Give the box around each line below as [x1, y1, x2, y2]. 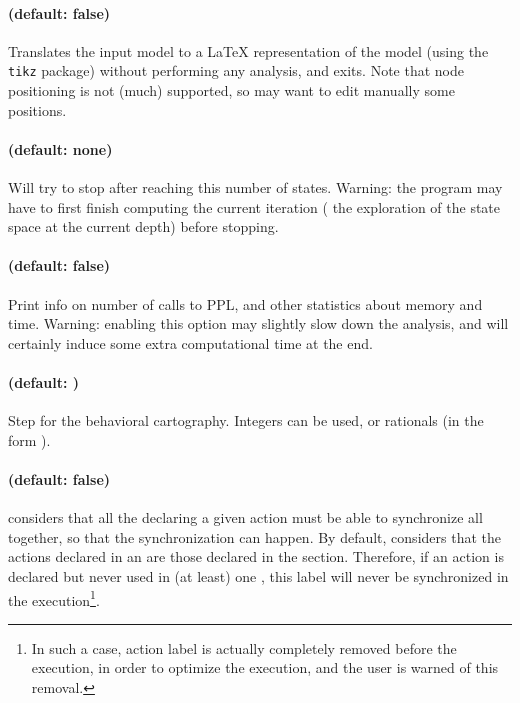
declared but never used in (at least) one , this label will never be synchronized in [8, 565, 509, 586]
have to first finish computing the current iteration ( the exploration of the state [8, 196, 501, 217]
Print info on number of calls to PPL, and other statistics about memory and [8, 293, 483, 314]
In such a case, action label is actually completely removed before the [31, 637, 457, 658]
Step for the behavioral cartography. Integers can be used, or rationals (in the [8, 410, 484, 431]
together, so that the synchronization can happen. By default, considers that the [8, 526, 501, 547]
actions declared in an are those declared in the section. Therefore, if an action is [8, 546, 504, 567]
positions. [8, 99, 67, 120]
